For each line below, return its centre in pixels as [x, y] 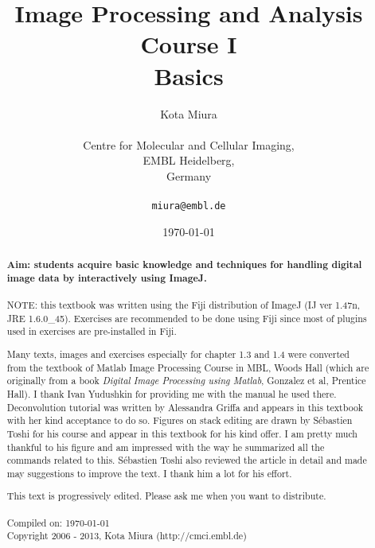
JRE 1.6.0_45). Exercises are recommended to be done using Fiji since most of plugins [187, 318]
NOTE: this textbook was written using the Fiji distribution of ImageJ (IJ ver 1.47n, [184, 305]
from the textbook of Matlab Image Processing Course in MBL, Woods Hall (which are [188, 367]
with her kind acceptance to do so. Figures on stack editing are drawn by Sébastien [180, 420]
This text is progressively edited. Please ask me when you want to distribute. [166, 496]
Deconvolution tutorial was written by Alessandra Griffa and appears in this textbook [185, 407]
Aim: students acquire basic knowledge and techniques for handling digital [184, 265]
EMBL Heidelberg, [189, 160]
